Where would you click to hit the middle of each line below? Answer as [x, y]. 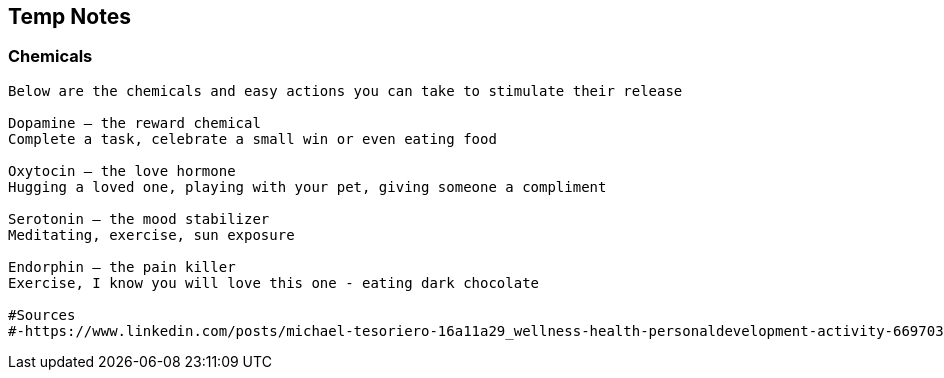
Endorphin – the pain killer [122, 266]
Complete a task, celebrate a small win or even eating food [252, 138]
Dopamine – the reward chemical [134, 122]
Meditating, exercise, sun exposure [151, 234]
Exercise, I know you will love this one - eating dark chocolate [274, 282]
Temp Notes [69, 16]
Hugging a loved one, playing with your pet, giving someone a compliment [307, 186]
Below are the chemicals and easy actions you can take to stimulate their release [345, 90]
